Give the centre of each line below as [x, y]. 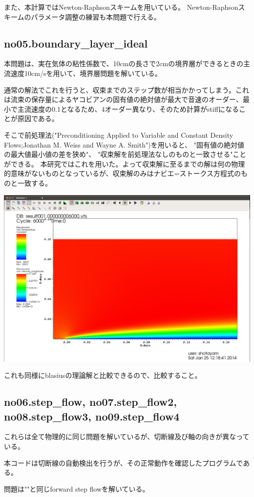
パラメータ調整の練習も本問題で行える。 [96, 16]
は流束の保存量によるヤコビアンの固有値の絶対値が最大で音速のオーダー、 [123, 99]
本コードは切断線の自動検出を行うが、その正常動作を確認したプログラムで [124, 462]
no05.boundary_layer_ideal [76, 43]
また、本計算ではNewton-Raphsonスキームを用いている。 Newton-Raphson [121, 7]
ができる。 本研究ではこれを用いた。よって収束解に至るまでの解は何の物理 [125, 163]
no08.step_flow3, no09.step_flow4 [92, 416]
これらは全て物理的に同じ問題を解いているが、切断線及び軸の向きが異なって [127, 436]
